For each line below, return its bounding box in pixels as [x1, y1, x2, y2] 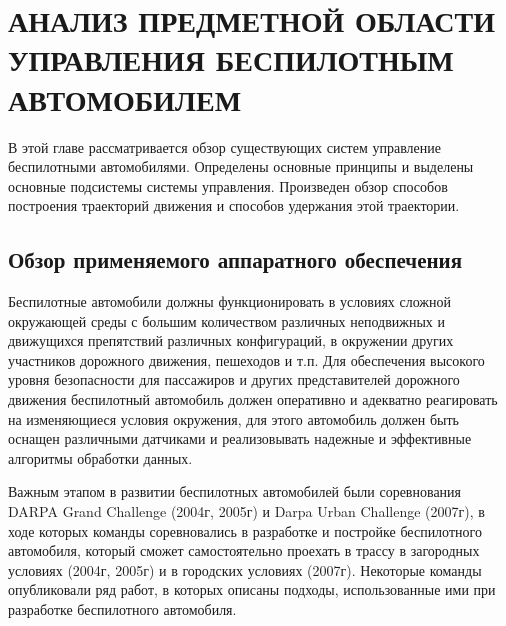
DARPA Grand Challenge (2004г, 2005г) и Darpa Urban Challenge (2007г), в [8, 501, 485, 522]
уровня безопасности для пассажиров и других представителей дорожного [8, 369, 460, 390]
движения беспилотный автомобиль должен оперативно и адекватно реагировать [8, 389, 498, 410]
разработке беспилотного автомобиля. [8, 598, 237, 619]
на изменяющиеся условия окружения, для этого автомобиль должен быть [8, 408, 459, 429]
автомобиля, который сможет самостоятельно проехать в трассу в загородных [8, 540, 480, 561]
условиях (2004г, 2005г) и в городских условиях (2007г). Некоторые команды [8, 559, 482, 580]
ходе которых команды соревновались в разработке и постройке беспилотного [8, 520, 482, 541]
